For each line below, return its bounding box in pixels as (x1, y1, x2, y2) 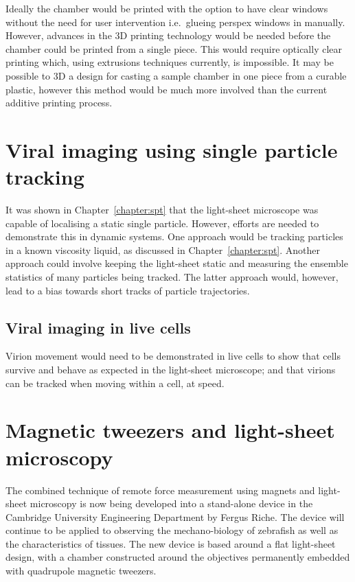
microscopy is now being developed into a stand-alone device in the (30, 496, 313, 511)
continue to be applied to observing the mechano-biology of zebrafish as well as (5, 523, 339, 537)
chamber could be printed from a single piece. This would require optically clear (5, 41, 342, 56)
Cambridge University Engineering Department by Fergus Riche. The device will (5, 509, 345, 524)
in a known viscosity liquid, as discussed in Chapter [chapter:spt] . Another (5, 242, 321, 257)
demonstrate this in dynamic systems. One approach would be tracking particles (5, 229, 343, 244)
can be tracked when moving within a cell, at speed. (5, 375, 225, 390)
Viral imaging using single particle (5, 135, 338, 163)
